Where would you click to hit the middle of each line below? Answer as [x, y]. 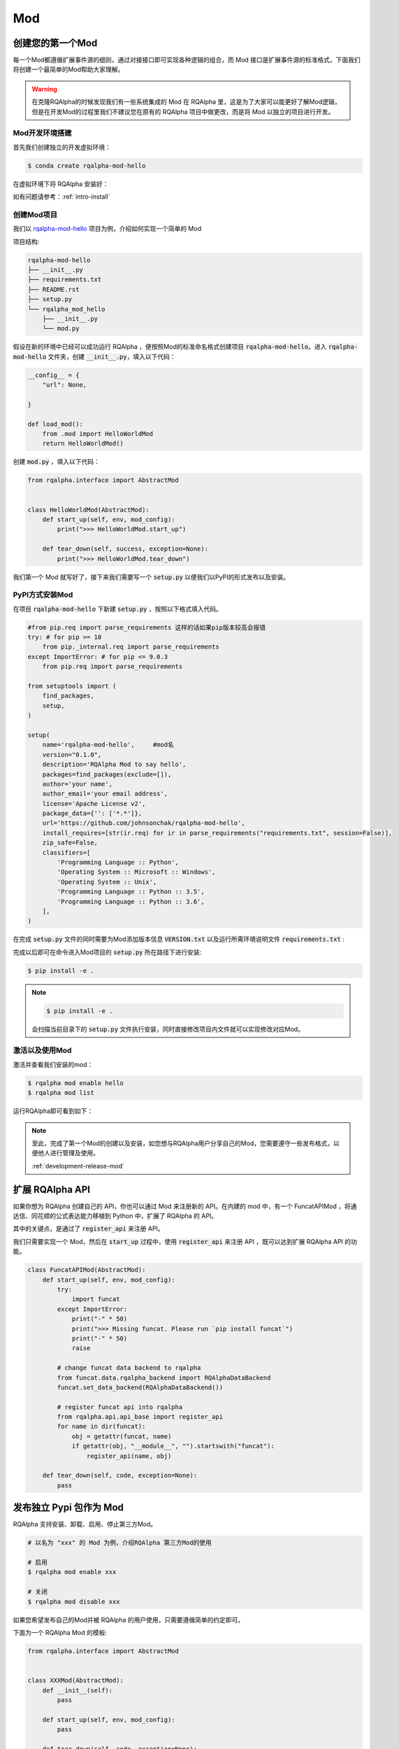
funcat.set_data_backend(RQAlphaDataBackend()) [140, 1387]
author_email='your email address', [105, 794]
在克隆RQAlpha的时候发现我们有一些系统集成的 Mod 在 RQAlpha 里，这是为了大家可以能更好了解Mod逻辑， [186, 102]
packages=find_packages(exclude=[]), [107, 774]
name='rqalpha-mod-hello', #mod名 [108, 745]
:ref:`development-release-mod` [78, 1166]
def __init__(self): [78, 1690]
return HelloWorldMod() [83, 444]
